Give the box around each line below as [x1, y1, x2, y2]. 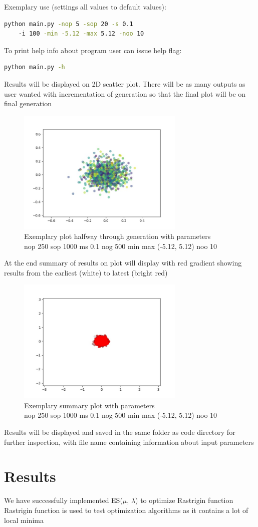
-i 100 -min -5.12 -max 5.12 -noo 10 [18, 30, 144, 38]
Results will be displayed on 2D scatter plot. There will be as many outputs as [4, 78, 245, 89]
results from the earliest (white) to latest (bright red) [4, 267, 168, 278]
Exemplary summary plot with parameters [24, 400, 155, 410]
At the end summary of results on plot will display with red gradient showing [4, 257, 242, 268]
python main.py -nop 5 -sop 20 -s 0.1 [4, 20, 133, 28]
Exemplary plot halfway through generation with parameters [24, 231, 211, 241]
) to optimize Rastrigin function [135, 495, 233, 505]
